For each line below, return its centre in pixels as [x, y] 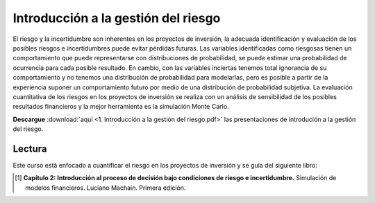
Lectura [30, 149]
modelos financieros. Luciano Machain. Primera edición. [106, 188]
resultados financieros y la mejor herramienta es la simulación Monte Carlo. [121, 107]
